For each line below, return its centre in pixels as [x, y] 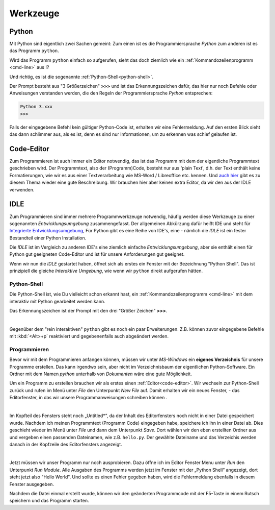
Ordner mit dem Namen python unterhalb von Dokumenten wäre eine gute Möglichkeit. [101, 374]
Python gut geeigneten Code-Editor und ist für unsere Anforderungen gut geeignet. [97, 254]
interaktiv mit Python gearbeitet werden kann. [57, 301]
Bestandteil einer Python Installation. [48, 238]
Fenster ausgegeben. [32, 484]
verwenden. [22, 189]
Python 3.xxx [36, 107]
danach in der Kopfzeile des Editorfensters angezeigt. [66, 445]
